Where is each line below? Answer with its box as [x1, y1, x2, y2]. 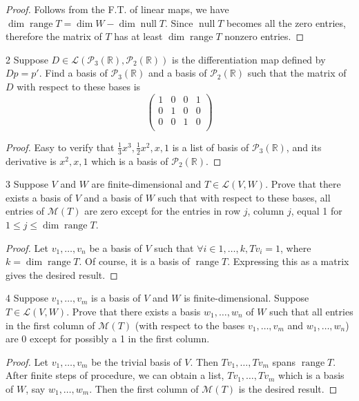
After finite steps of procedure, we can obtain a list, [6, 368, 224, 382]
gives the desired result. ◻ [6, 267, 118, 282]
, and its [286, 139, 322, 154]
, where [280, 240, 311, 255]
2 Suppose [6, 52, 48, 66]
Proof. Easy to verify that [6, 139, 115, 154]
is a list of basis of [172, 139, 249, 154]
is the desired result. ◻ [238, 381, 338, 395]
